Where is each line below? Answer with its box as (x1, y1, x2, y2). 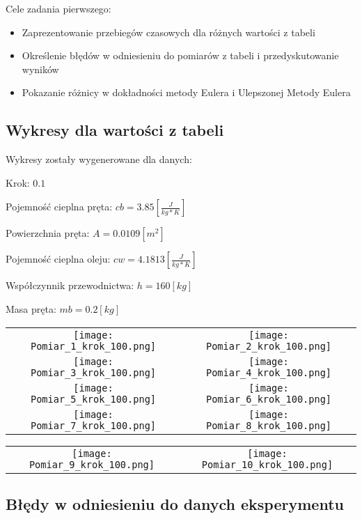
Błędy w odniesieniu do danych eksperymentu (6, 493, 344, 514)
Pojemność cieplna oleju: (6, 251, 111, 266)
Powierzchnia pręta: (6, 226, 90, 240)
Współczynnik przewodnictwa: (6, 278, 134, 293)
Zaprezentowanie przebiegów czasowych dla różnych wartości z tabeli (22, 24, 315, 39)
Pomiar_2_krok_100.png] (205, 340, 332, 352)
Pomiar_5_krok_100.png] (30, 393, 157, 405)
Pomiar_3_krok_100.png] (30, 366, 157, 378)
